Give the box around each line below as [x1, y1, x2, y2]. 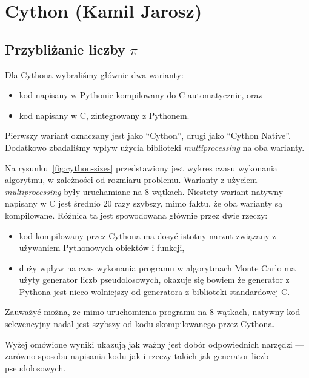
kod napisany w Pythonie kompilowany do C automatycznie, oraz [19, 88, 262, 101]
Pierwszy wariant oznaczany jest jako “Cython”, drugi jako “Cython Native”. [5, 129, 291, 142]
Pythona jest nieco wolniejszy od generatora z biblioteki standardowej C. [19, 285, 290, 297]
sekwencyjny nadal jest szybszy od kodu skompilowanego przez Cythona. [5, 317, 275, 330]
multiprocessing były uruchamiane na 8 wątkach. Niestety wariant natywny [5, 185, 284, 197]
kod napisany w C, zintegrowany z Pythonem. [19, 108, 190, 121]
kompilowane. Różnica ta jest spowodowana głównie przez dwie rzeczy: [5, 208, 268, 221]
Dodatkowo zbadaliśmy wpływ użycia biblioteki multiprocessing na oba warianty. [5, 141, 305, 153]
